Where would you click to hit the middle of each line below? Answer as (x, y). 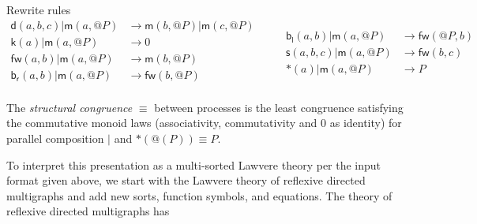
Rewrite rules (39, 9)
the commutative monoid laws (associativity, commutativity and (162, 123)
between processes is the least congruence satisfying (279, 107)
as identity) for (366, 123)
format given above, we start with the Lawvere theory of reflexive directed (186, 180)
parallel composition (55, 138)
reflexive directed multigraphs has (88, 211)
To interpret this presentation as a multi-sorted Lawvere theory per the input (194, 164)
